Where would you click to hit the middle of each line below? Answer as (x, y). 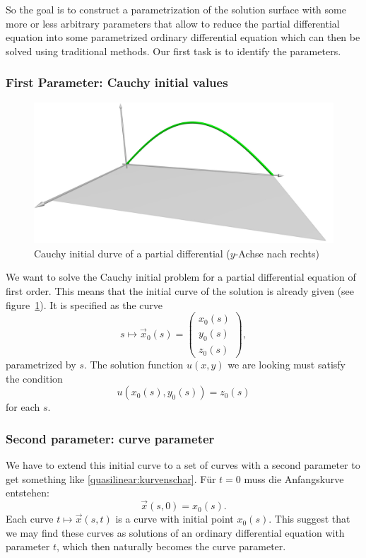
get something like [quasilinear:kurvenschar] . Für (111, 478)
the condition (34, 378)
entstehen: (28, 493)
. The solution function (134, 365)
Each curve (30, 519)
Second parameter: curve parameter (110, 438)
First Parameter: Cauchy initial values (117, 82)
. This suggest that (309, 519)
